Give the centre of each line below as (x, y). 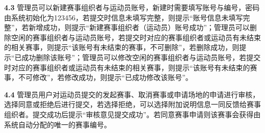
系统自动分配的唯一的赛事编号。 (58, 124)
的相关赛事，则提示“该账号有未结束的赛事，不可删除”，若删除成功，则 (122, 47)
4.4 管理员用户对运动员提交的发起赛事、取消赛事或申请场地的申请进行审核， (132, 94)
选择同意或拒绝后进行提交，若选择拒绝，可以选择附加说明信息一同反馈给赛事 (132, 104)
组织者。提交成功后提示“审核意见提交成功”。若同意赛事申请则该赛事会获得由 (132, 114)
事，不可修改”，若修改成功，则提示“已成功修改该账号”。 (98, 77)
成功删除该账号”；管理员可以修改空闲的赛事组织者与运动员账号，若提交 (141, 57)
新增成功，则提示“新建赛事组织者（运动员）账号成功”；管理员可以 (139, 27)
